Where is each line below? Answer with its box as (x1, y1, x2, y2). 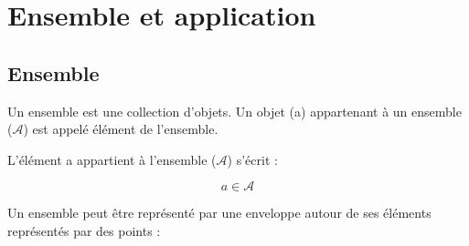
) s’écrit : (227, 149, 278, 169)
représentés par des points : (7, 220, 161, 240)
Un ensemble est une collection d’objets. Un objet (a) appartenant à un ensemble (7, 101, 462, 120)
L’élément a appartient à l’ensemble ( (7, 149, 217, 169)
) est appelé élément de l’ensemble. (23, 119, 219, 138)
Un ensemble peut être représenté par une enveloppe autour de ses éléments (7, 203, 432, 222)
